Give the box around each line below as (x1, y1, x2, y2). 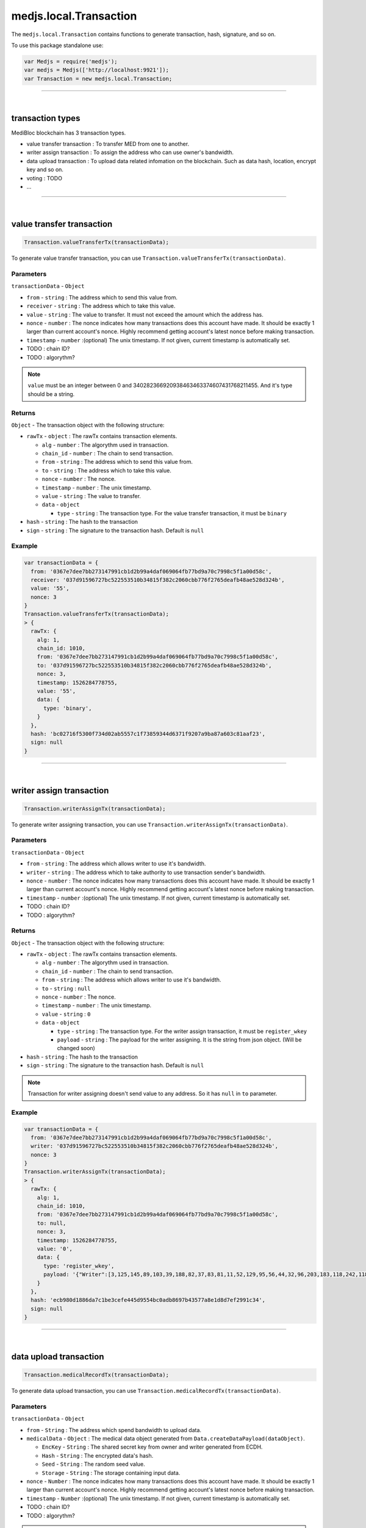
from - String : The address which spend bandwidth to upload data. (26, 1426, 201, 1433)
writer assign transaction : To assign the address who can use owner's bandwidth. (26, 149, 234, 156)
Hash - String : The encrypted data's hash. (41, 1452, 154, 1459)
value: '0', (37, 1245, 73, 1252)
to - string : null (41, 985, 91, 992)
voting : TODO (26, 174, 62, 182)
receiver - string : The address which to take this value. (26, 303, 176, 310)
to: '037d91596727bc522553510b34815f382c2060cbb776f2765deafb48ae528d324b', (37, 662, 272, 669)
